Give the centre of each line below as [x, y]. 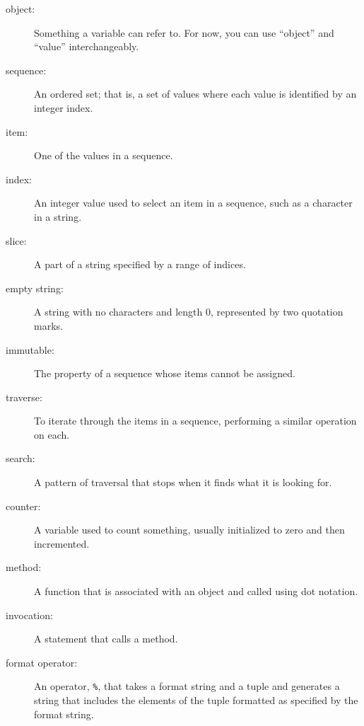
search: [20, 458]
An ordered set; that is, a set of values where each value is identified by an [195, 94]
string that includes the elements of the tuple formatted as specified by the [196, 700]
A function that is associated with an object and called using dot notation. [196, 591]
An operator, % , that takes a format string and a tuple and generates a [187, 686]
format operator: [42, 662]
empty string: [35, 288]
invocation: [29, 615]
